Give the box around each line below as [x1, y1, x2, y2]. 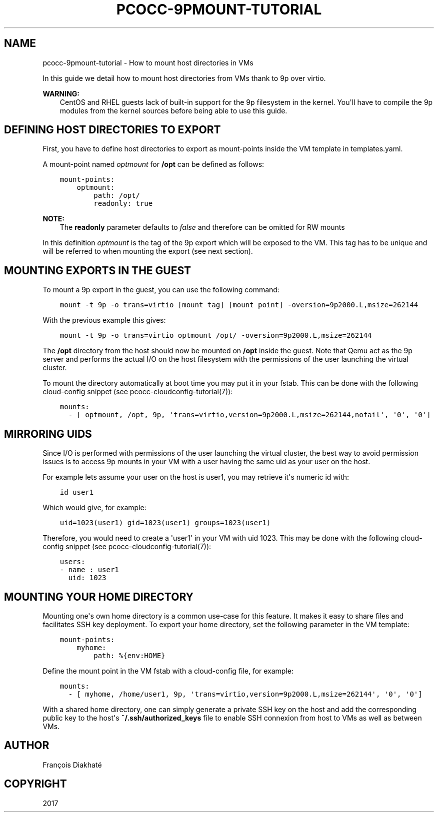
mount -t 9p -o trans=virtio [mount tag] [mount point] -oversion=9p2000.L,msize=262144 [59, 301, 418, 309]
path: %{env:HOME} [93, 651, 165, 660]
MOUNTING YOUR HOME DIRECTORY [4, 590, 193, 603]
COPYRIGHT [4, 778, 67, 791]
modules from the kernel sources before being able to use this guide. [59, 106, 287, 115]
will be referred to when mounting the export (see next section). [42, 247, 253, 256]
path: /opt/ [93, 191, 140, 200]
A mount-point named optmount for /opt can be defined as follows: [42, 160, 264, 169]
